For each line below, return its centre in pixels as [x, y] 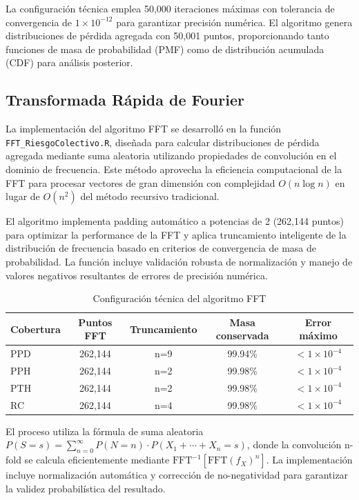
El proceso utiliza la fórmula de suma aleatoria [105, 431]
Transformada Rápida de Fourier [125, 100]
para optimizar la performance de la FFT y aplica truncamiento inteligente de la [176, 234]
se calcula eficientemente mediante [97, 460]
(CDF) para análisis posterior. [69, 62]
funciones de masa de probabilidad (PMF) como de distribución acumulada [165, 49]
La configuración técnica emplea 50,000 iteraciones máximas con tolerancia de [170, 8]
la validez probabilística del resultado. [86, 488]
